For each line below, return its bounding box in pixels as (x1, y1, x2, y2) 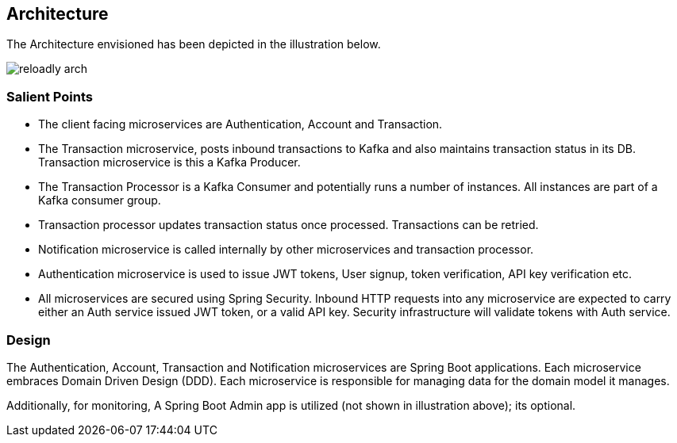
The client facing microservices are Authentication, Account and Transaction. (38, 117, 443, 132)
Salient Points (6, 88, 94, 105)
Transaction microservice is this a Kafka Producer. (38, 155, 301, 170)
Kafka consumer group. (38, 193, 161, 208)
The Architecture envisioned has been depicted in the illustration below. (6, 37, 381, 52)
